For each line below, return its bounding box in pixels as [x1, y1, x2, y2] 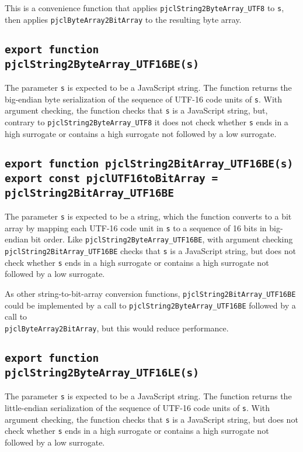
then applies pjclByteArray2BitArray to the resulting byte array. [5, 13, 242, 25]
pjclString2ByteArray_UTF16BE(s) [5, 57, 200, 70]
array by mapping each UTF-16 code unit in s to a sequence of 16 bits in [5, 221, 267, 234]
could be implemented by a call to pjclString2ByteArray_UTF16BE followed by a [5, 299, 296, 311]
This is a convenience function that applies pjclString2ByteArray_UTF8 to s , [5, 2, 284, 13]
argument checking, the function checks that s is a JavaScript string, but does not [5, 413, 298, 425]
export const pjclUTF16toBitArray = [5, 172, 218, 184]
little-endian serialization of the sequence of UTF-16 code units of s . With [5, 401, 270, 413]
